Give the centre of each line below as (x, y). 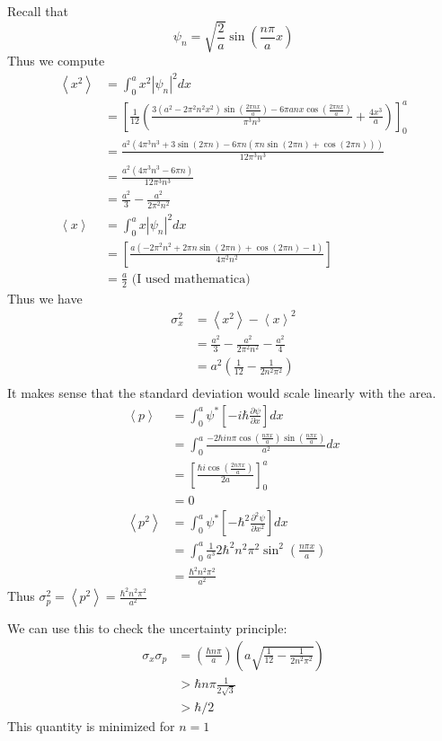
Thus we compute (56, 61)
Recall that (38, 11)
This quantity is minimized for (91, 725)
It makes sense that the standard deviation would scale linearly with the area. (222, 393)
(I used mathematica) (191, 279)
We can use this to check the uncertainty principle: (147, 628)
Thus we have (45, 298)
